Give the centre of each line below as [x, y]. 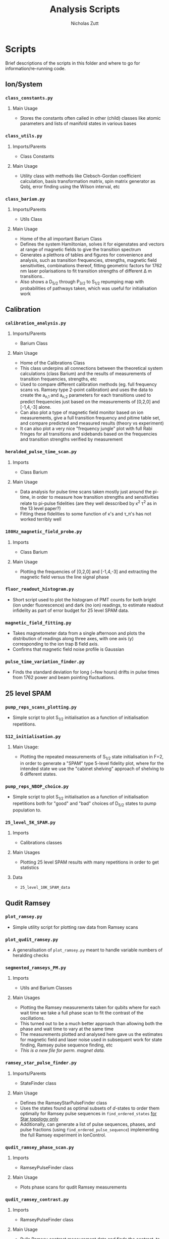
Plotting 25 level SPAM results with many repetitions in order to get [89, 862]
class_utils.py [24, 136]
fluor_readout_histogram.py [40, 589]
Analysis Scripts [85, 9]
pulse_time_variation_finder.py [45, 662]
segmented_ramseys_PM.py [36, 968]
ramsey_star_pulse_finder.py [41, 1063]
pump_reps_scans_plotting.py [41, 707]
